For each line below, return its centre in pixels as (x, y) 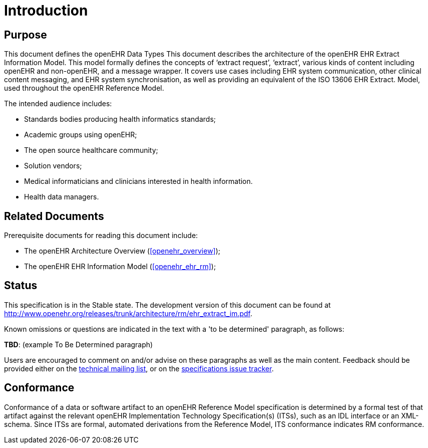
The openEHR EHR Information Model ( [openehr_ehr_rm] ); (120, 267)
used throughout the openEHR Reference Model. (84, 88)
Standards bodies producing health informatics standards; (120, 119)
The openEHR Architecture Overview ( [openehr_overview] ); (122, 251)
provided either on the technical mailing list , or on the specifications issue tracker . (139, 368)
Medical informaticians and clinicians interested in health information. (138, 181)
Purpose (26, 35)
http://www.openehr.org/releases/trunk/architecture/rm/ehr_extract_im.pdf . (128, 313)
